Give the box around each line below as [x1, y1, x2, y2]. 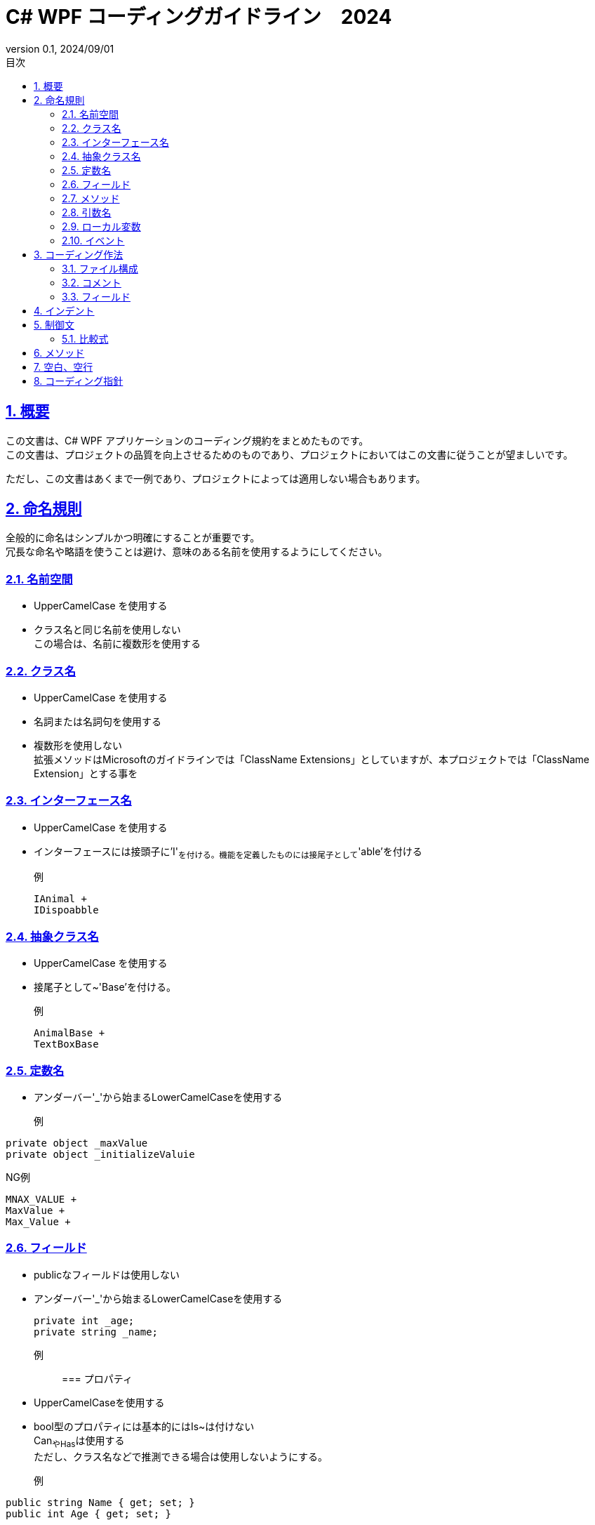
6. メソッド [34, 346, 85, 359]
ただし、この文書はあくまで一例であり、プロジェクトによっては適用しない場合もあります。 [6, 472, 426, 484]
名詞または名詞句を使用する [34, 715, 161, 727]
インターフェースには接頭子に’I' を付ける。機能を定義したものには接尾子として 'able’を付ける [34, 845, 422, 860]
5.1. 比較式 [62, 332, 109, 345]
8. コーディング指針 [34, 374, 123, 387]
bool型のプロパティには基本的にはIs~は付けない [34, 1420, 255, 1432]
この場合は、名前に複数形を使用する [34, 638, 201, 650]
